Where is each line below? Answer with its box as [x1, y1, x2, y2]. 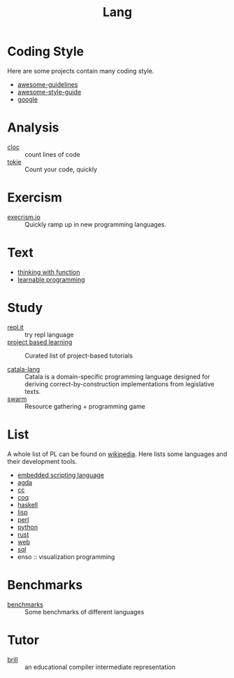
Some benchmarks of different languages [24, 607, 145, 616]
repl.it [7, 323, 24, 331]
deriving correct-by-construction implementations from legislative [24, 379, 214, 388]
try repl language [24, 330, 74, 339]
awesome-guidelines [17, 80, 78, 88]
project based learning [7, 337, 73, 346]
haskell [17, 500, 38, 509]
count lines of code [24, 150, 80, 158]
